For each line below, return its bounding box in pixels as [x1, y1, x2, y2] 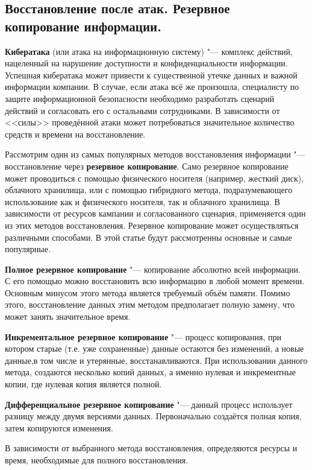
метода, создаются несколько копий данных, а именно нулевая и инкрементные [5, 366, 296, 378]
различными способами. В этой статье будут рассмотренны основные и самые [5, 230, 292, 243]
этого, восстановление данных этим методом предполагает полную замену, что [5, 298, 295, 311]
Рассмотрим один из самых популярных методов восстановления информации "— [5, 148, 305, 160]
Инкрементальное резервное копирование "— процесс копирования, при [5, 330, 281, 343]
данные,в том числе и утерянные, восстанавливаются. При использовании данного [5, 354, 308, 366]
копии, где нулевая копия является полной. [5, 378, 162, 390]
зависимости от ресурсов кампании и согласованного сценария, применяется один [5, 207, 306, 220]
